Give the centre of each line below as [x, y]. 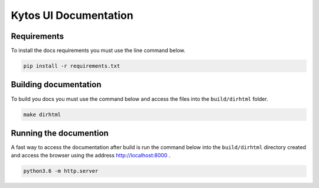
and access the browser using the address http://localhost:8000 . [91, 156]
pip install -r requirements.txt [72, 66]
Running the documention [60, 133]
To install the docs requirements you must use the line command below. [98, 51]
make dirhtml [42, 114]
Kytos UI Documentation [72, 15]
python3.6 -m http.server [61, 171]
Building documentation [56, 85]
